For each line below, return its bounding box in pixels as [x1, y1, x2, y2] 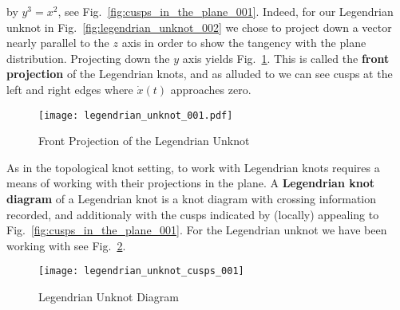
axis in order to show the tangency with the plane [121, 34, 366, 51]
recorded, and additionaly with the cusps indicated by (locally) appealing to [6, 206, 379, 222]
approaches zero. [170, 80, 251, 97]
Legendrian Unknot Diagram [38, 288, 179, 305]
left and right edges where [6, 80, 133, 97]
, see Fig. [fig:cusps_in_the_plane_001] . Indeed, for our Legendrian [57, 3, 394, 19]
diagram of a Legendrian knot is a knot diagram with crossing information [6, 190, 377, 206]
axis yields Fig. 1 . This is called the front [182, 49, 390, 66]
